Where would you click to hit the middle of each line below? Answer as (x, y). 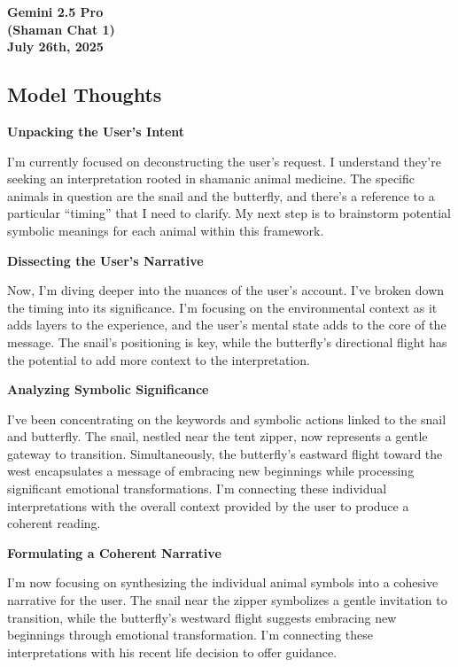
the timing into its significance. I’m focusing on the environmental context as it (222, 307)
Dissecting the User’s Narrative (105, 260)
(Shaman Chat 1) (61, 29)
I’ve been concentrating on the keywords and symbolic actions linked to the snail (227, 419)
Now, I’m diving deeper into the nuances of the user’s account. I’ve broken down (226, 290)
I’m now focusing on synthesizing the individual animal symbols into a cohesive (223, 582)
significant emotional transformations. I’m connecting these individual (197, 489)
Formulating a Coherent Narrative (114, 552)
